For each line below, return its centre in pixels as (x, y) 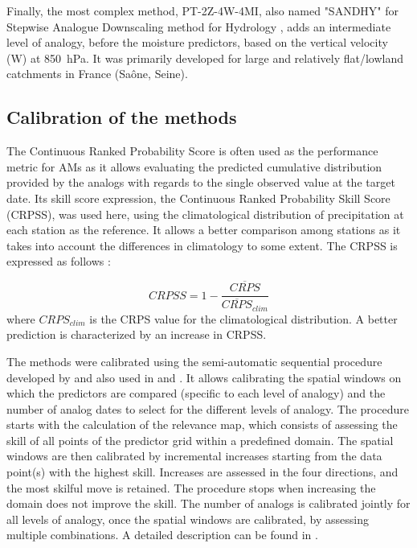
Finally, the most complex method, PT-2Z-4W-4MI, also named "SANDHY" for (203, 10)
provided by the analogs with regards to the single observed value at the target (201, 182)
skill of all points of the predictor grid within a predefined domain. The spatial (200, 440)
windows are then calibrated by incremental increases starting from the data (194, 456)
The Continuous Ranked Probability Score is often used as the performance (192, 151)
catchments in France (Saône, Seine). (97, 74)
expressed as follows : (59, 261)
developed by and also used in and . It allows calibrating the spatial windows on (204, 377)
